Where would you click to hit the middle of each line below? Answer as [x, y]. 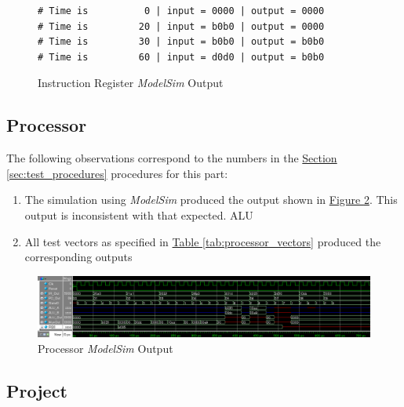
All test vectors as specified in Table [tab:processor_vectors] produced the [203, 241]
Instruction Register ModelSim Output [131, 83]
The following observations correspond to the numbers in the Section [172, 158]
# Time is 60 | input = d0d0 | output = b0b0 [181, 57]
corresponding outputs [78, 257]
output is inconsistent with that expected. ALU [139, 214]
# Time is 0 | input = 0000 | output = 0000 [181, 11]
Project [37, 390]
